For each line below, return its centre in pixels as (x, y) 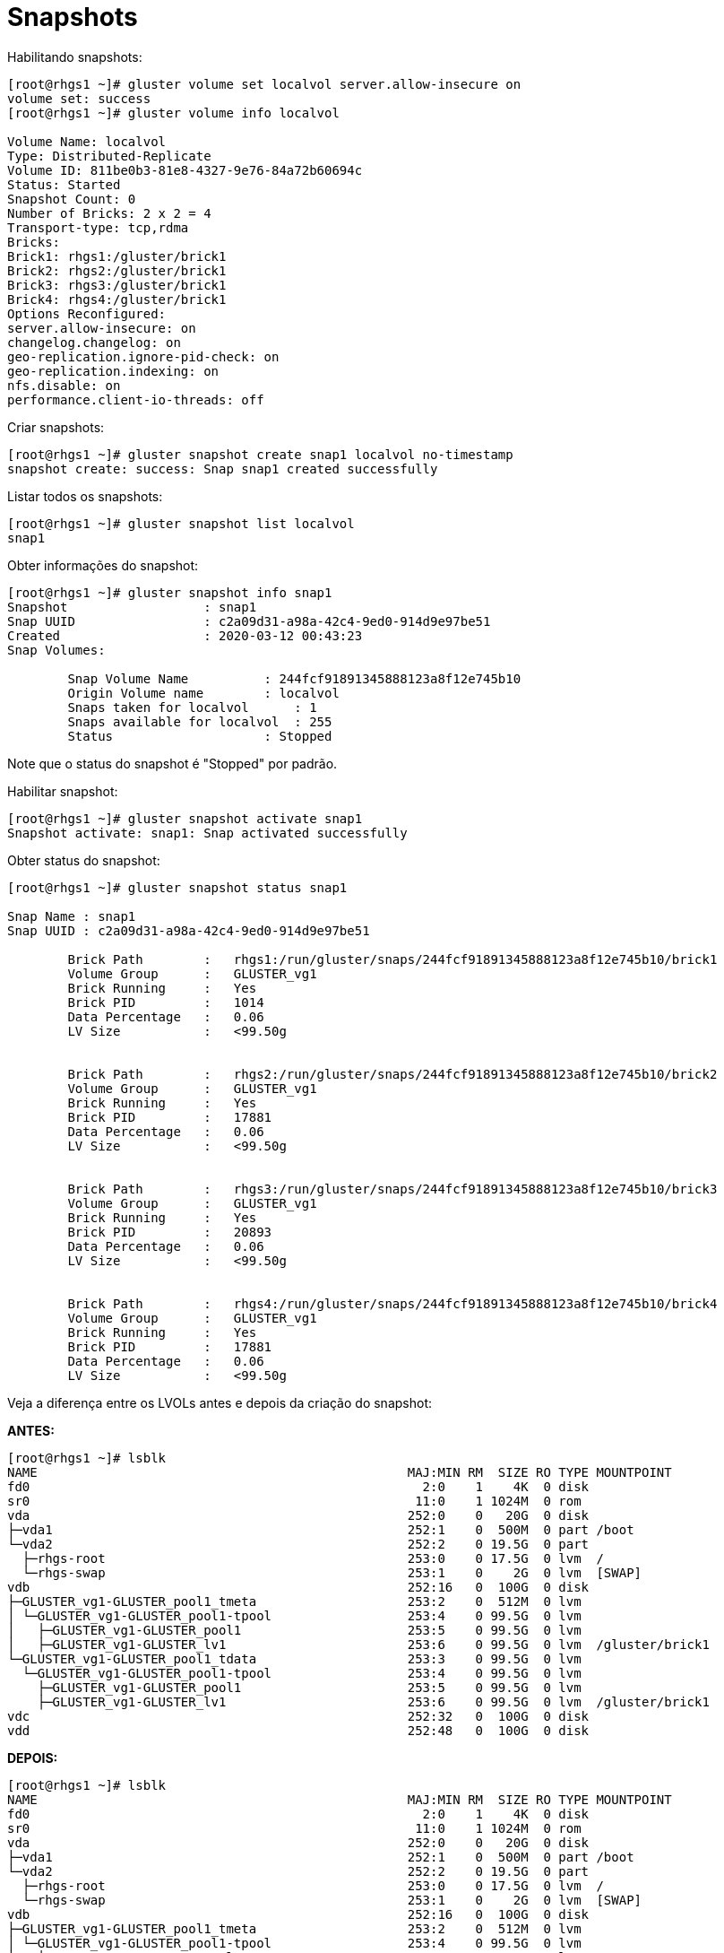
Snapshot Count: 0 (72, 199)
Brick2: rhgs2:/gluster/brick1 (117, 270)
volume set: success (79, 98)
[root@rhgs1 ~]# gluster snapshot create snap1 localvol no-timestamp (260, 454)
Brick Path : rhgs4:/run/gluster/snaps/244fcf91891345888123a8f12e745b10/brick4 (392, 1303)
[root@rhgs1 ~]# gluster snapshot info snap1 (170, 592)
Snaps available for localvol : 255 (200, 721)
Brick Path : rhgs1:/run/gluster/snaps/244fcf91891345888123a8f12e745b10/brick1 (392, 959)
